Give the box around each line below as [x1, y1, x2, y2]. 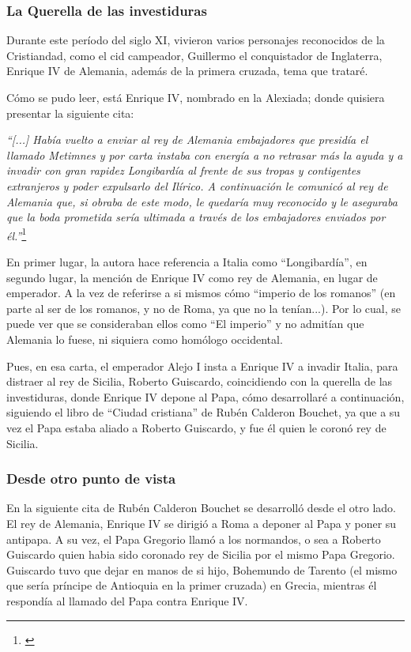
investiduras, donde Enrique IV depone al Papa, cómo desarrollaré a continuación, [6, 388, 405, 405]
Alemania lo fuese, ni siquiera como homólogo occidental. [6, 330, 283, 347]
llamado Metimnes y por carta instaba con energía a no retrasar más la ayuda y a [6, 146, 403, 163]
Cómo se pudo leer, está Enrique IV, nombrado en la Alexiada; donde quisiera [6, 89, 385, 105]
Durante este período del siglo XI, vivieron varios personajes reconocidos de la [6, 32, 385, 48]
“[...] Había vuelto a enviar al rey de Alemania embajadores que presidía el [6, 131, 368, 148]
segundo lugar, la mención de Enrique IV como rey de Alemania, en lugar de [6, 269, 378, 285]
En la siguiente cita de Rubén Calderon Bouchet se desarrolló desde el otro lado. [6, 499, 396, 516]
